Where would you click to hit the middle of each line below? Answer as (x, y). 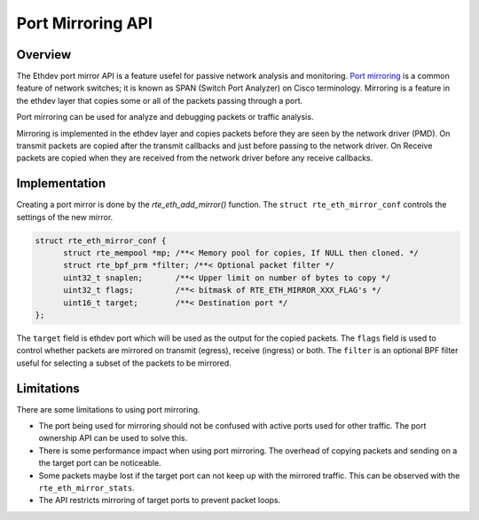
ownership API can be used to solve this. (113, 438)
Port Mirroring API (84, 23)
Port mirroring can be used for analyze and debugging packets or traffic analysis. (165, 117)
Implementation (61, 183)
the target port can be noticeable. (100, 463)
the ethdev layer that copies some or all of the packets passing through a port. (160, 100)
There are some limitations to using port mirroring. (108, 409)
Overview (44, 55)
